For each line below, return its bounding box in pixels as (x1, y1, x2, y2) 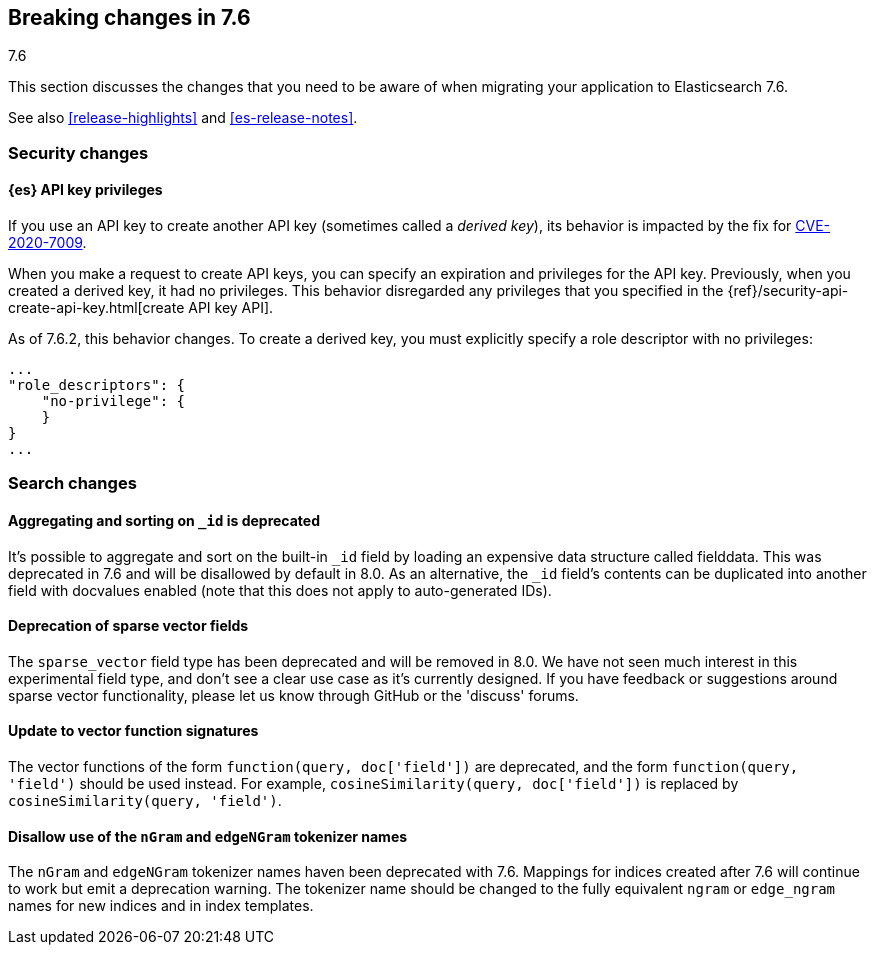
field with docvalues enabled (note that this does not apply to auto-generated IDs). (8, 581, 552, 599)
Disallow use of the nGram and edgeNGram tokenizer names (8, 827, 408, 845)
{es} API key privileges (8, 181, 163, 199)
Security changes (8, 142, 149, 163)
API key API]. (188, 299, 274, 317)
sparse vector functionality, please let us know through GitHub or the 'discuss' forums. (8, 686, 579, 704)
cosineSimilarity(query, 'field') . (8, 792, 282, 810)
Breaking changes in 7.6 (8, 5, 251, 30)
